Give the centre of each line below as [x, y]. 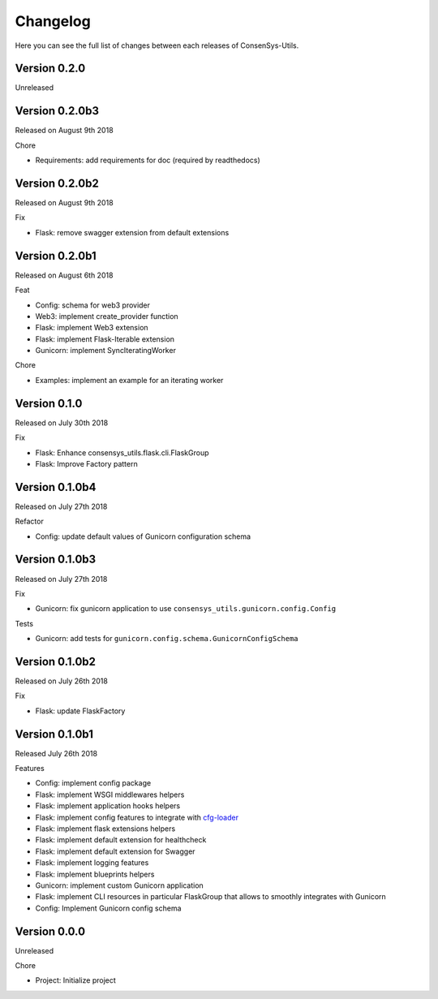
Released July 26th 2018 [56, 753]
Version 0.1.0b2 [56, 661]
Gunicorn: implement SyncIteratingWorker [105, 351]
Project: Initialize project [76, 980]
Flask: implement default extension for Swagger [115, 851]
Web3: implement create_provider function [107, 316]
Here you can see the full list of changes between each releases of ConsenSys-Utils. [157, 45]
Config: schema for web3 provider [92, 305]
